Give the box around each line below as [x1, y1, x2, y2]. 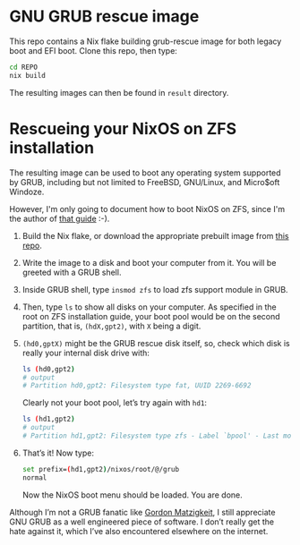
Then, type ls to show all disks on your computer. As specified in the [21, 302, 278, 312]
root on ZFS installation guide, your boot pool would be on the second [21, 311, 280, 321]
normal [21, 473, 47, 482]
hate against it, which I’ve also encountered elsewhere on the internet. [9, 525, 269, 536]
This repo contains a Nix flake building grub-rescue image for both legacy [9, 36, 282, 47]
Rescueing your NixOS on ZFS [9, 118, 237, 139]
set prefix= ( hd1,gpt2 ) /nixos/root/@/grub [21, 464, 180, 473]
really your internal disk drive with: [21, 347, 150, 358]
